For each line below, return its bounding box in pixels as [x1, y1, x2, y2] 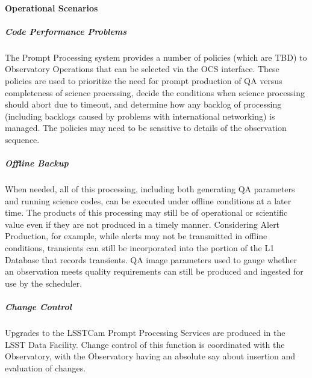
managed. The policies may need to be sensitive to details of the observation [5, 121, 287, 134]
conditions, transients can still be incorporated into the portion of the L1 [5, 242, 275, 254]
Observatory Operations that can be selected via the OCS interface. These [5, 62, 279, 75]
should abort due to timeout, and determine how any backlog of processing [5, 98, 282, 111]
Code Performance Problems [5, 25, 126, 37]
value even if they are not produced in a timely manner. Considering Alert [5, 218, 280, 230]
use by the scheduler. [5, 276, 83, 289]
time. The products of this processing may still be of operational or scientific [5, 206, 288, 219]
